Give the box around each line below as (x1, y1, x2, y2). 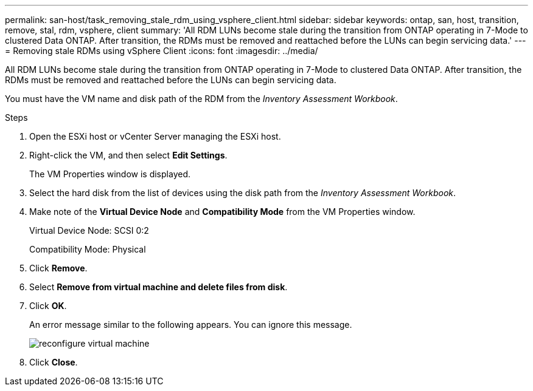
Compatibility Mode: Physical (29, 244, 146, 254)
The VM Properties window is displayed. (29, 169, 190, 179)
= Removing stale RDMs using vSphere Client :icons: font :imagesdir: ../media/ (5, 46, 318, 56)
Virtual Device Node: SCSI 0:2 (29, 225, 149, 236)
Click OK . (29, 301, 67, 311)
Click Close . (29, 357, 78, 367)
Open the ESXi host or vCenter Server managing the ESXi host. (29, 131, 281, 141)
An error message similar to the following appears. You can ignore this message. (29, 319, 352, 330)
